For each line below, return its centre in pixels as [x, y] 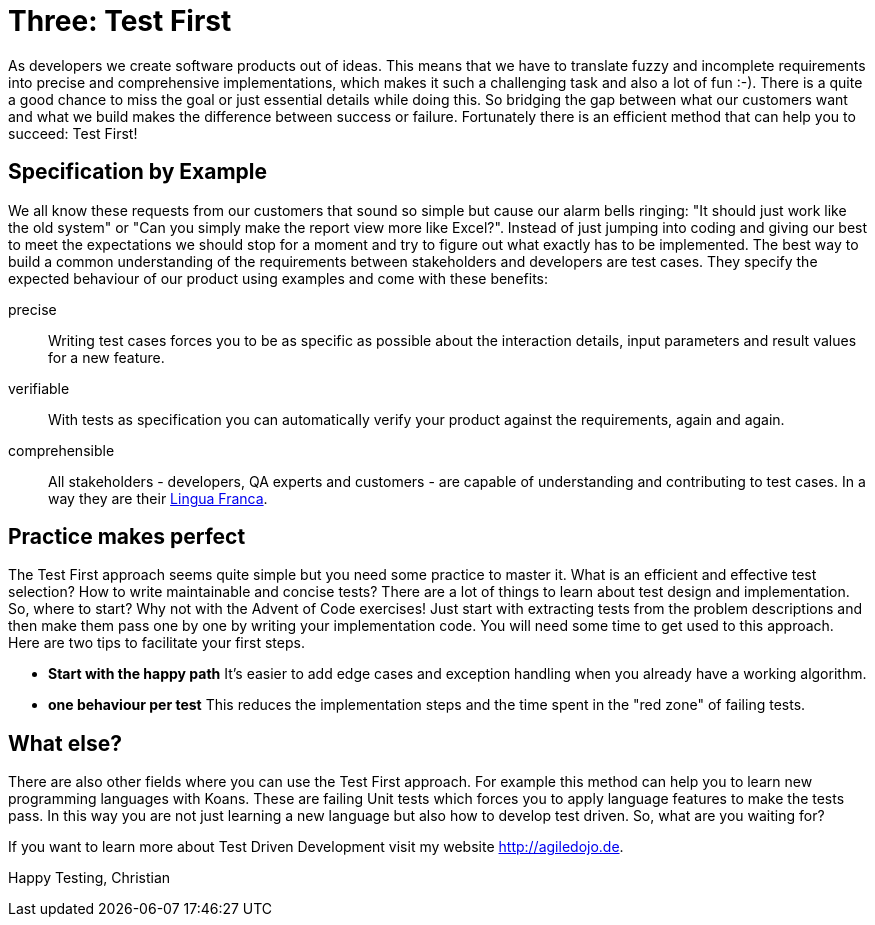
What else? [65, 743]
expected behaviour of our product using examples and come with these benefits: [278, 278]
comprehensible [61, 450]
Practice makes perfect [127, 537]
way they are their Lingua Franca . [158, 498]
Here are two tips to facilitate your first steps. [156, 643]
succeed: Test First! [73, 133]
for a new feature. [106, 357]
